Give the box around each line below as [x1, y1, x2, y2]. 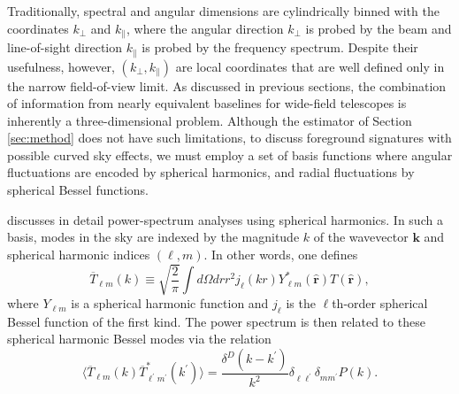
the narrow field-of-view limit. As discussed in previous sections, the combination [7, 76, 447, 95]
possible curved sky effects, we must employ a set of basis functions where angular [7, 145, 453, 164]
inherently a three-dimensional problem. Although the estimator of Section [7, 111, 412, 129]
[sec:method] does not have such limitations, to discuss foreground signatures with [7, 128, 452, 147]
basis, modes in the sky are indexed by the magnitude [7, 228, 300, 246]
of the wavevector [313, 228, 409, 246]
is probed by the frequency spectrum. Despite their [142, 38, 418, 57]
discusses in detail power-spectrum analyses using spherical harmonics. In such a [7, 210, 443, 228]
